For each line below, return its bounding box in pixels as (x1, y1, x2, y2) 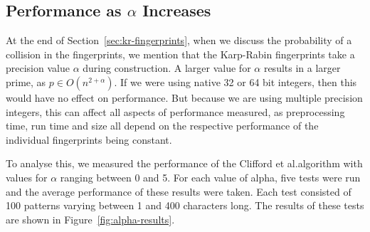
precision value (6, 60, 70, 75)
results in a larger (263, 60, 341, 75)
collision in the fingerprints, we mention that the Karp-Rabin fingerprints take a (6, 46, 355, 61)
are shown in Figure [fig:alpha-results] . (6, 211, 175, 226)
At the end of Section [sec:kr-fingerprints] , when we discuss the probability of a (6, 33, 352, 48)
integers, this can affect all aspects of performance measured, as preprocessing (6, 104, 345, 119)
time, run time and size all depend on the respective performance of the (6, 118, 319, 133)
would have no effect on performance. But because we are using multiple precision (6, 90, 363, 105)
